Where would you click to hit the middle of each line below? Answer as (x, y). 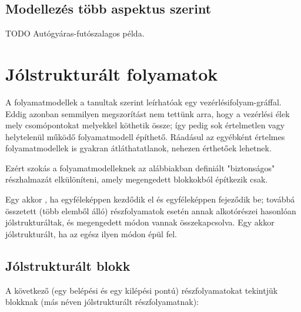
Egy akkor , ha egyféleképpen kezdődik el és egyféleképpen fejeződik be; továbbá (150, 199)
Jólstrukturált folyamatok (112, 73)
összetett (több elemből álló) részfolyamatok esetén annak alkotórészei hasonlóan (151, 210)
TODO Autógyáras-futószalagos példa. (75, 33)
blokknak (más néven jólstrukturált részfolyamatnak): (102, 302)
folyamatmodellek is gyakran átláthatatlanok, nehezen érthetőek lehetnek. (138, 148)
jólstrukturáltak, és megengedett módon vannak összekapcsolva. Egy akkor (140, 222)
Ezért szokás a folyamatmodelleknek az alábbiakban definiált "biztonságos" (140, 167)
